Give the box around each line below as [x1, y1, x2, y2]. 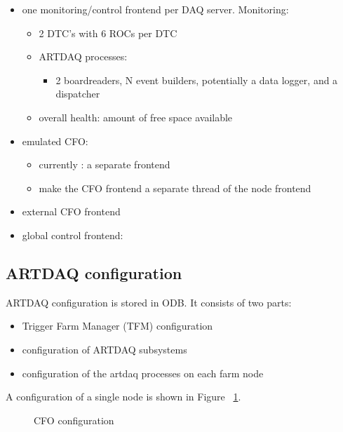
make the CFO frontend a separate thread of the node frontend [39, 180, 311, 195]
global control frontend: [22, 227, 123, 242]
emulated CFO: [22, 133, 88, 148]
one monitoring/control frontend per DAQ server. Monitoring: [22, 2, 289, 16]
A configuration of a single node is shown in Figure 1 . [6, 389, 241, 404]
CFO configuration [34, 412, 114, 427]
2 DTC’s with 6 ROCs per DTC [39, 25, 177, 40]
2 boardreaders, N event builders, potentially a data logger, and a [55, 72, 338, 87]
